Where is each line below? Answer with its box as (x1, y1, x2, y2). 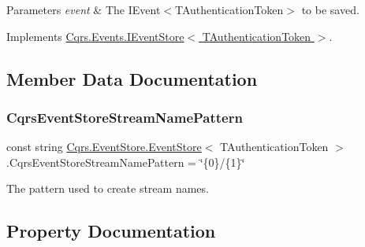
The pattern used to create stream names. (6, 180, 209, 197)
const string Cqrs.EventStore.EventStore (6, 138, 202, 155)
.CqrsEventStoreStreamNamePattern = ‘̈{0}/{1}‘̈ (6, 153, 245, 170)
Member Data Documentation (6, 66, 258, 90)
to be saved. (301, 2, 359, 17)
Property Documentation (6, 219, 216, 243)
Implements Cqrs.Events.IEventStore (6, 28, 184, 44)
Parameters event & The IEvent (6, 2, 161, 17)
